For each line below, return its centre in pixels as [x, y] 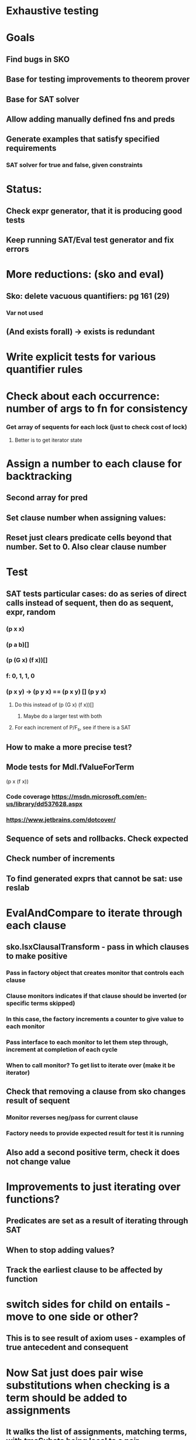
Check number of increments [61, 859]
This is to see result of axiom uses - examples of [96, 1338]
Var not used [25, 312]
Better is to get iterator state [48, 440]
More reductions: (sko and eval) [85, 275]
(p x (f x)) [18, 781]
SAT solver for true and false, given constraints [75, 165]
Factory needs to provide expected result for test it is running [95, 1133]
